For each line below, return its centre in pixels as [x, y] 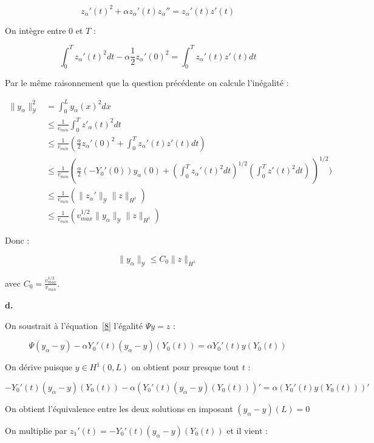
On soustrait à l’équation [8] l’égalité [74, 325]
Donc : [17, 240]
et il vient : [247, 430]
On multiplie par [36, 430]
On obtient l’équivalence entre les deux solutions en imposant [119, 408]
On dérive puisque [39, 367]
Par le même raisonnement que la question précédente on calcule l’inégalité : [147, 83]
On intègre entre [36, 30]
